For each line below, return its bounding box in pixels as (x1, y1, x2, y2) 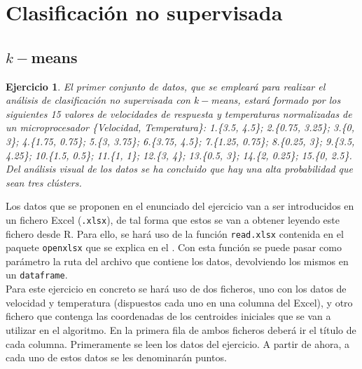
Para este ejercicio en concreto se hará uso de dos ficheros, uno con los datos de (6, 281, 347, 296)
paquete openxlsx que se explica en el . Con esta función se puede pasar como (6, 240, 342, 255)
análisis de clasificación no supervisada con (6, 93, 190, 107)
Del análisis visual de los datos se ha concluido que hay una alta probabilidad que (6, 161, 354, 176)
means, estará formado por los (211, 93, 341, 107)
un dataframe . (6, 267, 68, 282)
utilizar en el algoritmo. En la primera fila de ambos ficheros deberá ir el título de (6, 322, 356, 337)
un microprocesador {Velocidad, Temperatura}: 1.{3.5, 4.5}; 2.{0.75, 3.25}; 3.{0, (6, 120, 354, 135)
